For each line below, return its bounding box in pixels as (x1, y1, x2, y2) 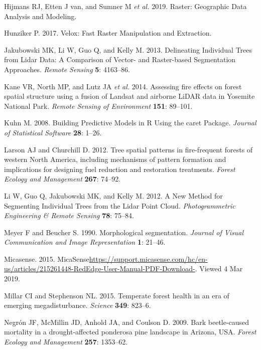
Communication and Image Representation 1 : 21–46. (4, 237, 166, 247)
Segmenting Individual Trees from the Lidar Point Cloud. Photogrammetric (4, 200, 235, 211)
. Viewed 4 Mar (195, 263, 243, 274)
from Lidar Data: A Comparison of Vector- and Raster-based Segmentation (4, 54, 236, 65)
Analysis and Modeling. (4, 11, 77, 21)
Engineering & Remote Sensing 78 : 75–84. (4, 210, 134, 221)
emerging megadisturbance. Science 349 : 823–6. (4, 300, 151, 310)
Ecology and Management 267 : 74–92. (4, 173, 121, 184)
